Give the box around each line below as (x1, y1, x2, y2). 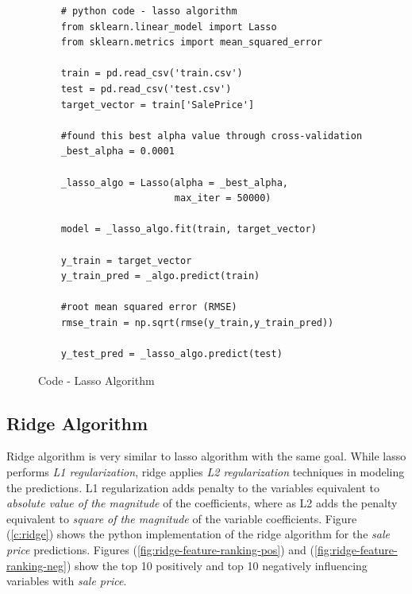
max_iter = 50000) (174, 192, 271, 204)
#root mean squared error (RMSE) (60, 301, 237, 313)
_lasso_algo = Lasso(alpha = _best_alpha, (60, 177, 288, 188)
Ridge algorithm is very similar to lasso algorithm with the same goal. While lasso (6, 448, 406, 464)
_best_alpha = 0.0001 (60, 146, 175, 157)
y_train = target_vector (60, 254, 192, 266)
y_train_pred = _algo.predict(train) (60, 270, 260, 282)
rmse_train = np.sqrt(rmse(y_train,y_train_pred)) (60, 316, 334, 328)
